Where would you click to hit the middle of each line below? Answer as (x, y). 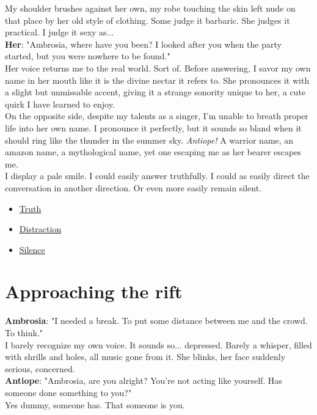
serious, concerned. (40, 368)
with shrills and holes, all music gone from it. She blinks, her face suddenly (145, 357)
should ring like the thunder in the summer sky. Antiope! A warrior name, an (149, 140)
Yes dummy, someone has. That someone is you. (95, 404)
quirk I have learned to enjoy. (60, 104)
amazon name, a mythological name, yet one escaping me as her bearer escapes (153, 152)
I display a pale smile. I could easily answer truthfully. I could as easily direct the (157, 176)
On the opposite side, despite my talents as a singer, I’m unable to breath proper (157, 116)
